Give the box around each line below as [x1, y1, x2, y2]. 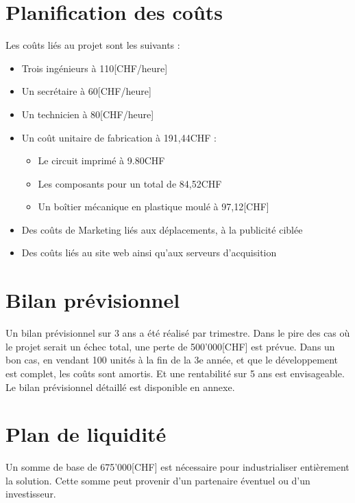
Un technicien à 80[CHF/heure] [21, 107, 154, 121]
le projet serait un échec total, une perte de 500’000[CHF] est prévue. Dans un [5, 339, 335, 353]
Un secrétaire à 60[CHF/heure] [21, 84, 151, 98]
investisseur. [5, 487, 56, 501]
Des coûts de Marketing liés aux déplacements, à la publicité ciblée [21, 222, 303, 236]
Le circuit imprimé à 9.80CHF [38, 153, 165, 168]
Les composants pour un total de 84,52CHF [38, 176, 222, 190]
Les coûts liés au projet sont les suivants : [5, 38, 180, 52]
